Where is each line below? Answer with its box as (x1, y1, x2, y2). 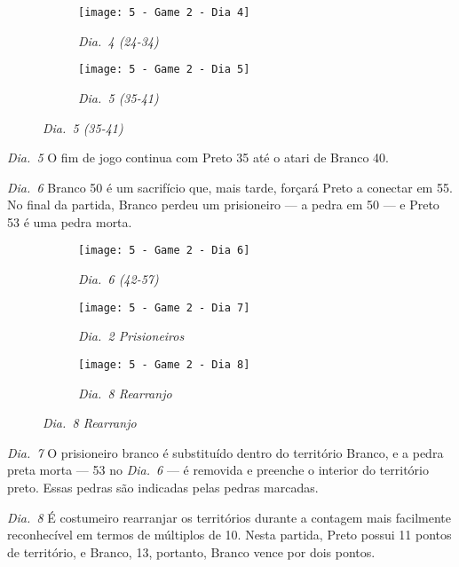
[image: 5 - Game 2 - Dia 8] (78, 358, 250, 371)
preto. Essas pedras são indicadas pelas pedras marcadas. (7, 478, 319, 496)
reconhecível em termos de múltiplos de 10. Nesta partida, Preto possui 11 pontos (7, 525, 452, 544)
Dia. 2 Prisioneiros (78, 327, 185, 345)
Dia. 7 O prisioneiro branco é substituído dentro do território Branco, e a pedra (7, 443, 444, 461)
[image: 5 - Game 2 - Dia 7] (78, 301, 250, 314)
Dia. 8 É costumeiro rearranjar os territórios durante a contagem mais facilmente (7, 508, 451, 526)
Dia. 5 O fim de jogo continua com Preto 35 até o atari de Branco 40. (7, 148, 389, 167)
